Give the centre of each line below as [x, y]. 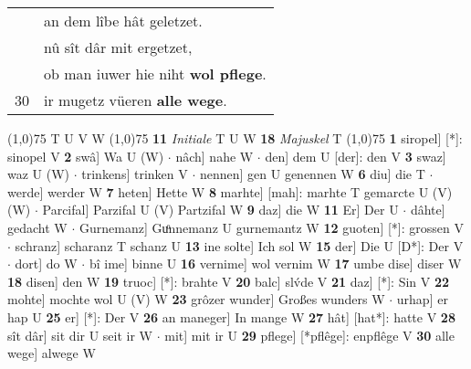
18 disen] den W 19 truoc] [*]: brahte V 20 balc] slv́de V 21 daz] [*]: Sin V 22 [229, 281]
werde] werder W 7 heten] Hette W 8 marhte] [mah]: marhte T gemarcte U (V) [230, 191]
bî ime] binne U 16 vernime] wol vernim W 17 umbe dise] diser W [275, 264]
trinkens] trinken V [135, 174]
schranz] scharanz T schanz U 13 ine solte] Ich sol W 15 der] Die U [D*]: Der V [239, 245]
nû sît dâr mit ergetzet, [118, 47]
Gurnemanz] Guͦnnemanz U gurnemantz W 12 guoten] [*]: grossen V [271, 227]
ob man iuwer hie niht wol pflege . [155, 74]
